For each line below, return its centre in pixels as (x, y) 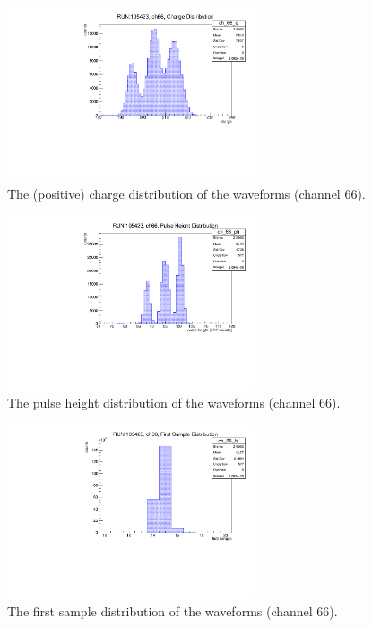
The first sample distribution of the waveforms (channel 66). (173, 611)
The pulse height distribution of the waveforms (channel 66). (174, 403)
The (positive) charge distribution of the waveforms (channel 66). (186, 194)
